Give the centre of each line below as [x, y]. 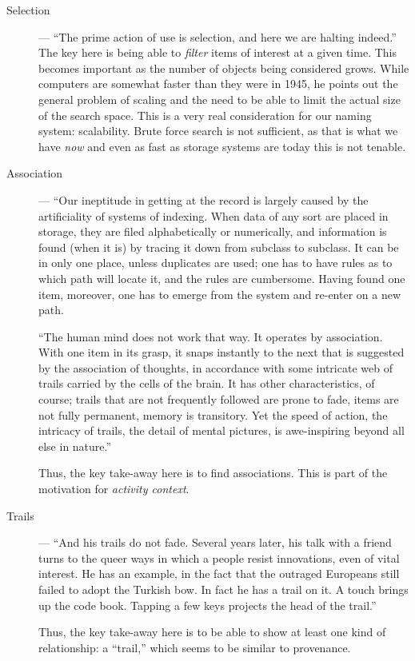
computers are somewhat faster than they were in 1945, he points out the [218, 84]
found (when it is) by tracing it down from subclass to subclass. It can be [219, 247]
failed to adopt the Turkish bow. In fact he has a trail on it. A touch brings [223, 589]
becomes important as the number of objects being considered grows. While [224, 68]
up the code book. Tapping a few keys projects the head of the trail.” [207, 605]
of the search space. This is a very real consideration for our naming [205, 115]
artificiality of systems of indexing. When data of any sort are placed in [213, 215]
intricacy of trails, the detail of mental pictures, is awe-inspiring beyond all [221, 430]
